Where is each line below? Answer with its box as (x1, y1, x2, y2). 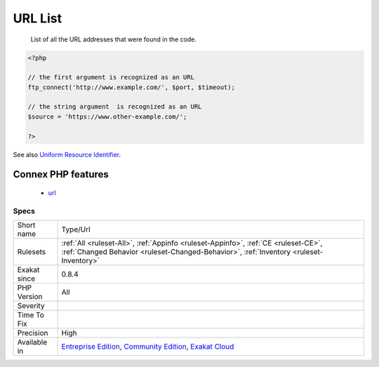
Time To (17, 310, 45, 320)
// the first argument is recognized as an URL (27, 74, 194, 81)
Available (17, 338, 48, 347)
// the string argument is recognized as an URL (27, 102, 202, 111)
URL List (13, 11, 62, 26)
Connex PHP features (13, 168, 109, 180)
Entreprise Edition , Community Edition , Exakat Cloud (61, 342, 234, 352)
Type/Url (61, 225, 91, 234)
